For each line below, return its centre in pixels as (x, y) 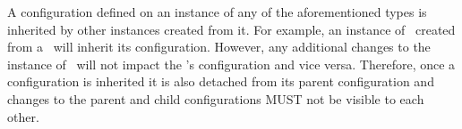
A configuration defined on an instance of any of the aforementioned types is (217, 12)
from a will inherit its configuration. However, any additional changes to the (219, 47)
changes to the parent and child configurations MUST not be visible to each (216, 98)
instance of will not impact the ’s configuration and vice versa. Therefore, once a (231, 64)
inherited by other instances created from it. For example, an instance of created (231, 29)
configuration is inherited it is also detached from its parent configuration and (221, 81)
